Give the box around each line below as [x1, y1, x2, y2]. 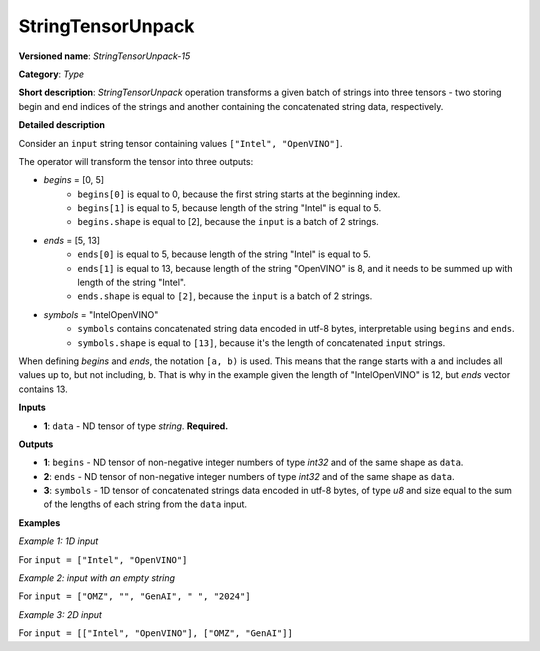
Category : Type [18, 68, 85, 80]
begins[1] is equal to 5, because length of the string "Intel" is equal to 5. [77, 202, 382, 214]
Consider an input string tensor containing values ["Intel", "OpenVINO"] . [18, 137, 344, 149]
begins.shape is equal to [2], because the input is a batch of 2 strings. [77, 216, 379, 228]
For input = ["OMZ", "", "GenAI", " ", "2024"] [18, 590, 251, 602]
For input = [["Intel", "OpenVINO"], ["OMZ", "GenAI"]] [18, 627, 294, 639]
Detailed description [18, 119, 105, 131]
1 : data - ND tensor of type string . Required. [43, 420, 229, 432]
